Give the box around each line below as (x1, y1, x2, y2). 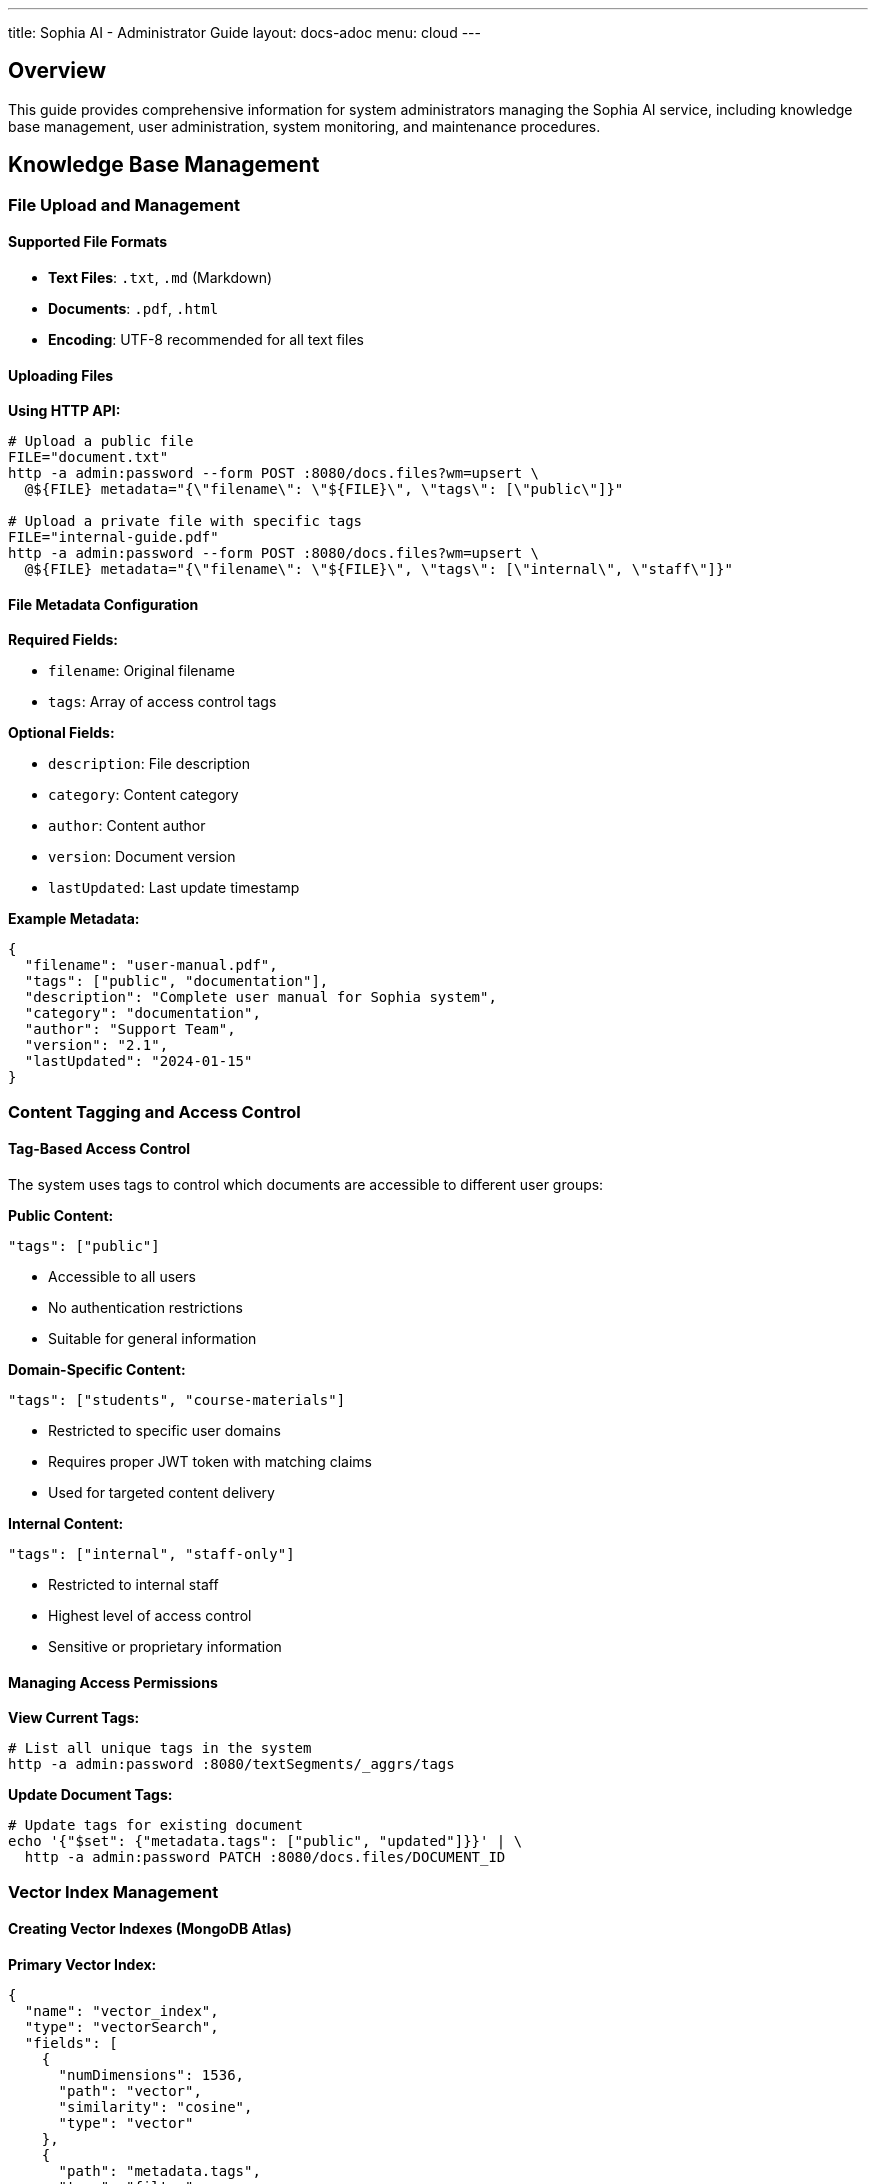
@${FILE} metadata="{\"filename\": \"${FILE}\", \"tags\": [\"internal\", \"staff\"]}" (24, 561, 733, 578)
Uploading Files (8, 366, 114, 384)
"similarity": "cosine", (58, 2098, 253, 2115)
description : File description (48, 755, 250, 773)
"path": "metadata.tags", (58, 2162, 261, 2179)
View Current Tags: (8, 1709, 140, 1727)
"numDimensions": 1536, (58, 2066, 245, 2083)
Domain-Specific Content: (8, 1360, 186, 1378)
